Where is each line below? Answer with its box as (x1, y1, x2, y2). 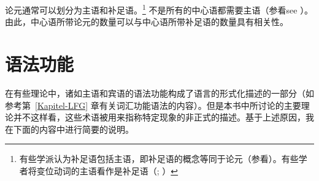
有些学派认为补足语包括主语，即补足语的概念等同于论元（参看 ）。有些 (19, 152, 299, 165)
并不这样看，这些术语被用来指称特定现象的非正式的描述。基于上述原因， (13, 111, 306, 124)
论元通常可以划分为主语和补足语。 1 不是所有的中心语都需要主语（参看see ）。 (5, 2, 313, 16)
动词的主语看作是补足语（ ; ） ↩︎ (53, 164, 179, 177)
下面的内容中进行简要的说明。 (13, 122, 134, 135)
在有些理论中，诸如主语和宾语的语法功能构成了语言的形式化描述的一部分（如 (5, 86, 314, 99)
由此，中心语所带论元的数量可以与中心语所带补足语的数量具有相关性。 (5, 15, 288, 28)
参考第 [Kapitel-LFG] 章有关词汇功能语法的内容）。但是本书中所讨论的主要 (5, 98, 301, 111)
